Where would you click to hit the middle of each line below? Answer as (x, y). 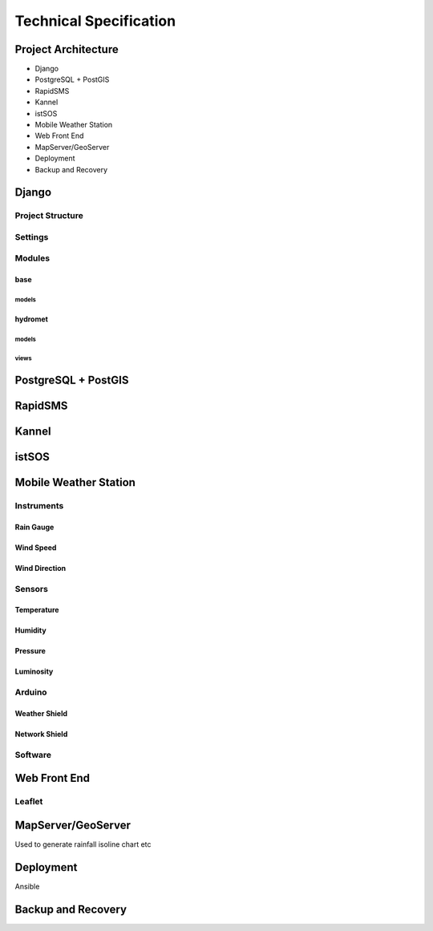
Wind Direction (40, 568)
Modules (32, 258)
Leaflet (29, 802)
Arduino (31, 692)
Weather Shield (41, 713)
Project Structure (49, 216)
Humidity (31, 630)
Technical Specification (95, 21)
